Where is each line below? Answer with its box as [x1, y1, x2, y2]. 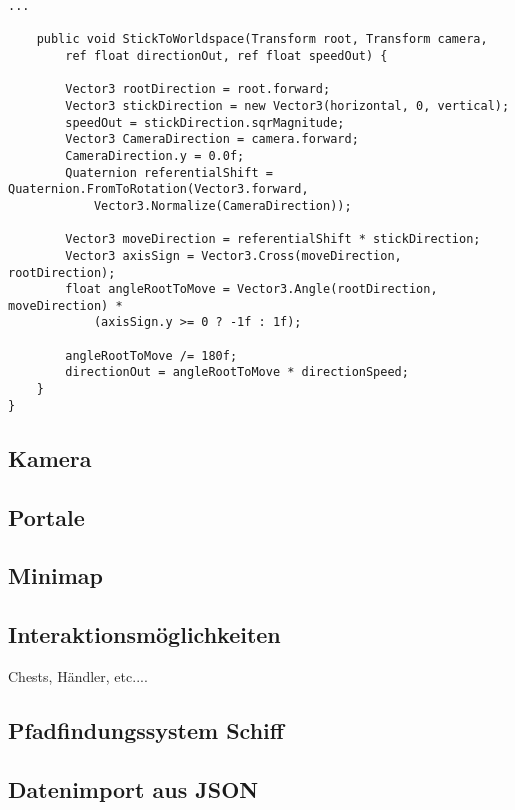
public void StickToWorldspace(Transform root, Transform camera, [36, 32, 488, 47]
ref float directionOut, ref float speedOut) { [65, 48, 388, 63]
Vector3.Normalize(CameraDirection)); [93, 198, 352, 213]
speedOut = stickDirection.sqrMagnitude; [65, 115, 345, 130]
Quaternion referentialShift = [65, 165, 273, 180]
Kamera [8, 442, 92, 473]
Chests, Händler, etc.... [8, 665, 148, 686]
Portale [8, 501, 85, 532]
